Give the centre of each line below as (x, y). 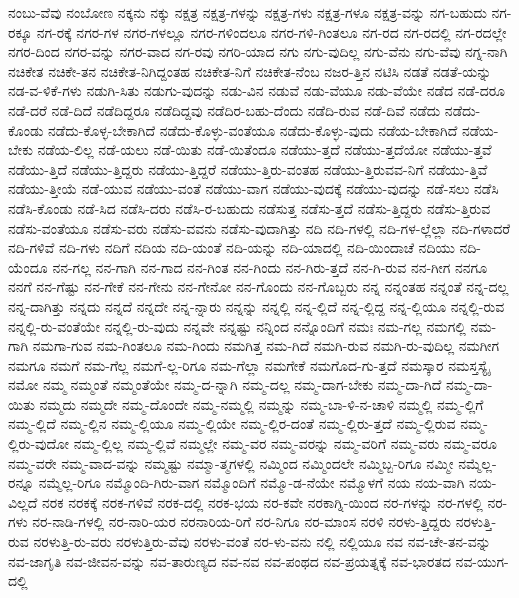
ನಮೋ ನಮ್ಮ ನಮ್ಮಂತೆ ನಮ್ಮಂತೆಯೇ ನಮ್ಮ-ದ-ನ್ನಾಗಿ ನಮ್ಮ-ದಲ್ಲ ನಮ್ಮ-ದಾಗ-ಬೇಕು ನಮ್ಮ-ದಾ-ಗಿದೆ (225, 384)
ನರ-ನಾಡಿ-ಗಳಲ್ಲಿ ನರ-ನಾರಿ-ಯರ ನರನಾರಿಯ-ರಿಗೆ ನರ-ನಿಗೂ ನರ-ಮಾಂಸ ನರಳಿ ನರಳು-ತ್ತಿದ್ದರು (242, 521)
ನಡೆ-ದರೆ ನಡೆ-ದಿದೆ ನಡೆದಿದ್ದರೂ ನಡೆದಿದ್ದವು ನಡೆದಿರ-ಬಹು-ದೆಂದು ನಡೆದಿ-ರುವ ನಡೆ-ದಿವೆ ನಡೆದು (224, 109)
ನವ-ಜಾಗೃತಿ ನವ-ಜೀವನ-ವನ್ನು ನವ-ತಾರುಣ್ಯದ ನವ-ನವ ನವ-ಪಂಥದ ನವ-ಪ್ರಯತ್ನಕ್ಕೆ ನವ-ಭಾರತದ (229, 560)
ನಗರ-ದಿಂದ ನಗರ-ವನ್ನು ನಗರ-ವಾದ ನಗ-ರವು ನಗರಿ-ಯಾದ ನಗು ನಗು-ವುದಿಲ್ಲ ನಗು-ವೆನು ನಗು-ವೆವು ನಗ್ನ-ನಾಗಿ (258, 51)
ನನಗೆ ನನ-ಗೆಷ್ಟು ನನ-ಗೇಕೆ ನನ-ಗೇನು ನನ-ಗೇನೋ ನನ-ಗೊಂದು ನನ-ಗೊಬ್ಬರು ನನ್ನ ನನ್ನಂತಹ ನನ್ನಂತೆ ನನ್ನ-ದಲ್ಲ (258, 286)
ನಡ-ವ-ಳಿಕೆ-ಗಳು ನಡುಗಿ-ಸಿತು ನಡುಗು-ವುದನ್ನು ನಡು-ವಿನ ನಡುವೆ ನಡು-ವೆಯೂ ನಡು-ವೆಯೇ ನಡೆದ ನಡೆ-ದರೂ (257, 90)
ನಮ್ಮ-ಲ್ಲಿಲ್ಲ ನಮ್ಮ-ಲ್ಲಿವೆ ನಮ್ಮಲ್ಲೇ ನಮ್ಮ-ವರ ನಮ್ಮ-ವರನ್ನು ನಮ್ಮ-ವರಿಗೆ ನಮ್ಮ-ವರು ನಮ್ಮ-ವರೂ (285, 443)
